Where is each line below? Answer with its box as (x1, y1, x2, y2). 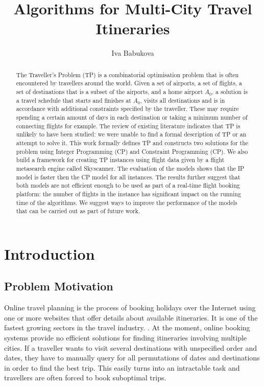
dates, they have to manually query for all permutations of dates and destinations (4, 352, 260, 363)
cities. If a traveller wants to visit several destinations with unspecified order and (4, 342, 257, 353)
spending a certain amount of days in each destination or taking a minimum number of (16, 112, 248, 121)
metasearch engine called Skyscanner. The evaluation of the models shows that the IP (16, 164, 245, 172)
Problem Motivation (4, 278, 113, 294)
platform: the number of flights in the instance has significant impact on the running (16, 189, 241, 198)
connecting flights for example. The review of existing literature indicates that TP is (16, 121, 241, 130)
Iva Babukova (111, 48, 154, 58)
